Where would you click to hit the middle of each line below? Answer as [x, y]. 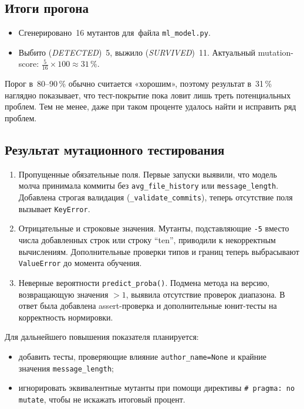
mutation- [276, 52]
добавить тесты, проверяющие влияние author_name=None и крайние [143, 356]
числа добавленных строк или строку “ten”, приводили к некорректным [147, 240]
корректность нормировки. [66, 317]
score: [29, 64]
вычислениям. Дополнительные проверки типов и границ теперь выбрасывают [159, 251]
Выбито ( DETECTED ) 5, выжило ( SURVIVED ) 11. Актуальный [137, 52]
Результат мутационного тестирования [115, 150]
